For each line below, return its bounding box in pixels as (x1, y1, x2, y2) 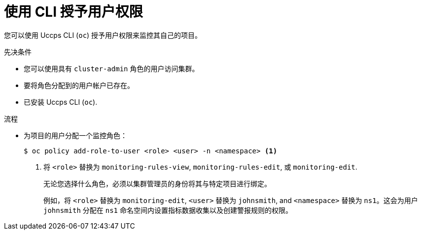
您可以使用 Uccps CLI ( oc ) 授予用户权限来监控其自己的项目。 (4, 30, 202, 39)
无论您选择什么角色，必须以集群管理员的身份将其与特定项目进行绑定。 (43, 179, 271, 188)
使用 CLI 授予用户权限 (4, 3, 143, 20)
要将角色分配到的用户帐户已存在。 (24, 81, 134, 89)
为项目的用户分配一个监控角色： (24, 131, 127, 140)
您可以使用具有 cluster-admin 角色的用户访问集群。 (24, 64, 199, 73)
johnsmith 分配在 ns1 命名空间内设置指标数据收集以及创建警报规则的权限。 (43, 205, 292, 214)
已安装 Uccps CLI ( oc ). (24, 97, 98, 106)
